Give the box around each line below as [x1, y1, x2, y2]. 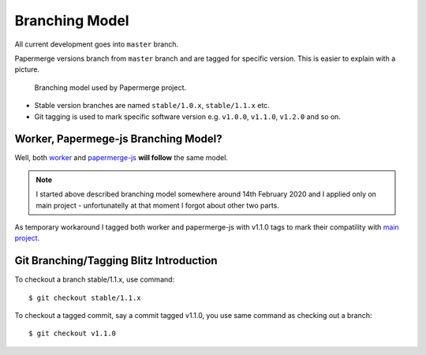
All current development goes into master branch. [14, 39, 179, 49]
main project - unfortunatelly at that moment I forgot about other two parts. [35, 200, 280, 210]
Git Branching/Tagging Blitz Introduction [14, 254, 218, 267]
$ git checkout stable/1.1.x [28, 293, 141, 302]
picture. [14, 65, 40, 74]
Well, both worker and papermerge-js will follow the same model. [14, 153, 229, 163]
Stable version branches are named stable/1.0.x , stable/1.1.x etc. [34, 101, 270, 110]
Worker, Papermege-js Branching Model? [14, 133, 222, 146]
